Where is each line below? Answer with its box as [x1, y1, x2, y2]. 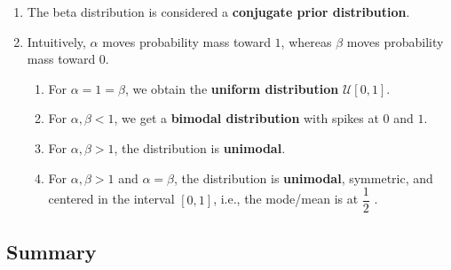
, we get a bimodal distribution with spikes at [114, 109, 379, 127]
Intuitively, [27, 32, 86, 50]
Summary [6, 237, 97, 265]
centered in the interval [48, 189, 175, 208]
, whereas [281, 32, 332, 50]
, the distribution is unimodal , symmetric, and [174, 168, 433, 187]
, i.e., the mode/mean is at [213, 189, 359, 208]
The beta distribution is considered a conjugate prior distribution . [27, 3, 410, 20]
